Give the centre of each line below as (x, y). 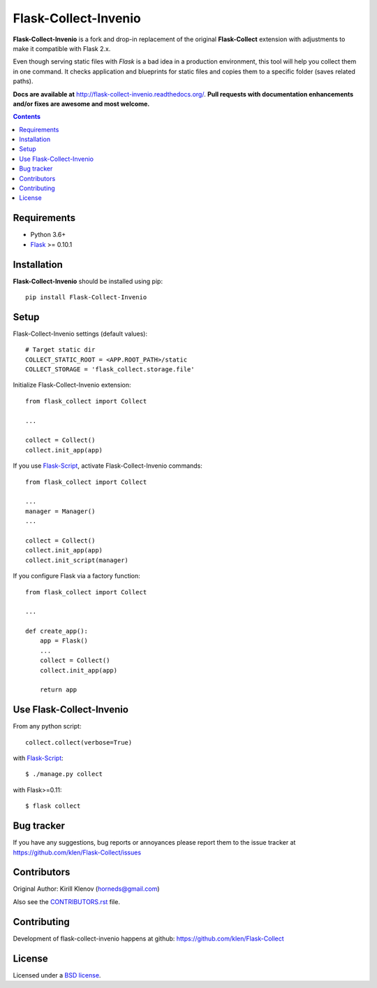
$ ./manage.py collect (64, 774)
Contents (27, 117)
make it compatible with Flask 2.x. (62, 48)
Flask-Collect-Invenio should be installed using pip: (88, 281)
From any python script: (47, 726)
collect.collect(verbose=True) (79, 742)
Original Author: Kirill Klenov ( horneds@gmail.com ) (86, 889)
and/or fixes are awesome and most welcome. (81, 103)
